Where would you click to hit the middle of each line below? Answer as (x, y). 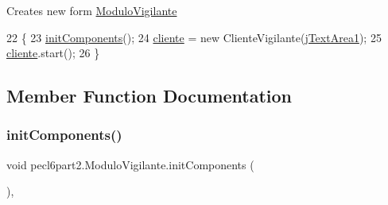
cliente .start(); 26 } (53, 53)
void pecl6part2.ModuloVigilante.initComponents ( (130, 164)
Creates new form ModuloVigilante (92, 10)
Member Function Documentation (149, 96)
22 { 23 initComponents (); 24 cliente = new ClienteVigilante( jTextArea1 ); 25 (194, 37)
